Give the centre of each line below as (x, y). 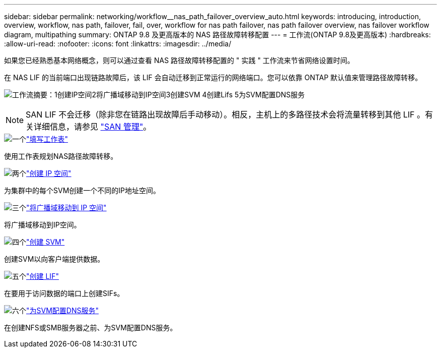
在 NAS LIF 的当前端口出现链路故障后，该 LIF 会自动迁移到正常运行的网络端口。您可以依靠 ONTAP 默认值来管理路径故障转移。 (213, 77)
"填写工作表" (47, 139)
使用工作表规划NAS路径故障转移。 (61, 156)
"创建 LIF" (43, 276)
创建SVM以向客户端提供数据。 (54, 259)
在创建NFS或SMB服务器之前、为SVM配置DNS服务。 (91, 328)
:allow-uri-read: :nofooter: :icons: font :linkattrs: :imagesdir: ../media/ (118, 44)
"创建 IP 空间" (49, 173)
